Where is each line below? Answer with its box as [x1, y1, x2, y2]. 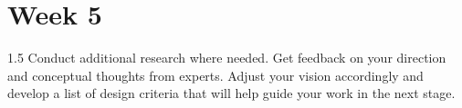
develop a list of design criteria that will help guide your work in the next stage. [7, 83, 456, 103]
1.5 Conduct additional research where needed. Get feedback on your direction [7, 48, 446, 67]
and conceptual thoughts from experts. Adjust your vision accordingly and [7, 65, 424, 84]
